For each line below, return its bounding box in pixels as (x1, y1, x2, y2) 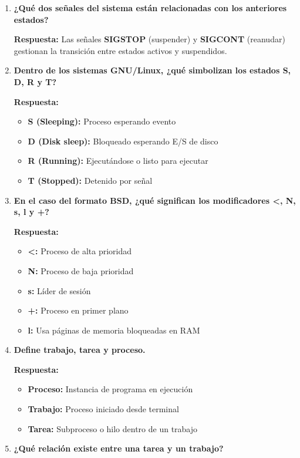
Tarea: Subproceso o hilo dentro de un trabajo (28, 422, 198, 435)
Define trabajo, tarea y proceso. (14, 343, 146, 356)
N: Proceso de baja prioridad (28, 264, 134, 277)
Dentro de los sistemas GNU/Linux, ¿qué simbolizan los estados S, (14, 64, 291, 76)
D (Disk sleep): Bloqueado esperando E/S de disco (28, 134, 218, 147)
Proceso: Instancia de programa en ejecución (28, 383, 193, 395)
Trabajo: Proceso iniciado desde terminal (28, 403, 179, 415)
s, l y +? (14, 206, 49, 218)
